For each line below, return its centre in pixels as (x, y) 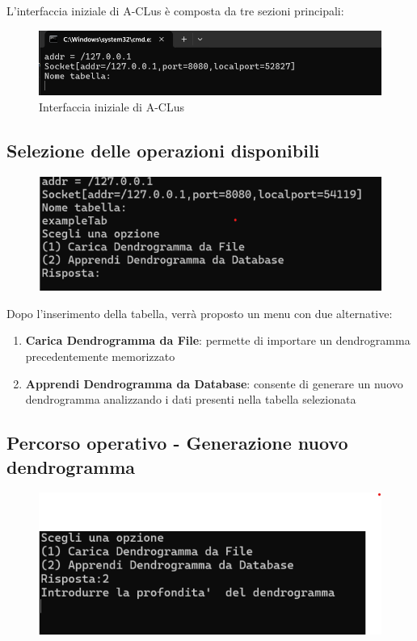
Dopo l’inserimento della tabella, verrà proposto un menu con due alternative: (200, 313)
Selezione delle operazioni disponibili (163, 151)
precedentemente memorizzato (100, 356)
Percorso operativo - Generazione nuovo (177, 443)
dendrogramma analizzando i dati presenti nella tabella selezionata (191, 399)
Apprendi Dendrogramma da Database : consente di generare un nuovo (214, 383)
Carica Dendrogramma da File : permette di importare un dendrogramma (218, 340)
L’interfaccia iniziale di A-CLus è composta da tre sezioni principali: (175, 10)
